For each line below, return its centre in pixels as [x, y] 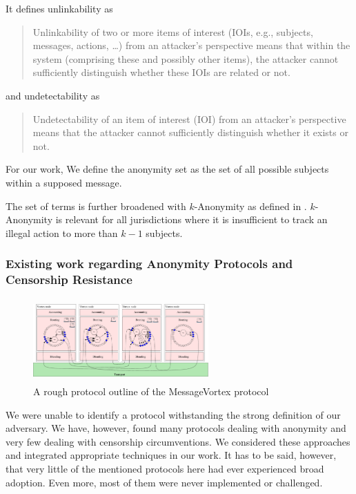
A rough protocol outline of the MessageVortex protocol [151, 391]
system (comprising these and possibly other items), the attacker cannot [186, 58]
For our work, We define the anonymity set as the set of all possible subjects [167, 169]
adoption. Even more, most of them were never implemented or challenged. [164, 482]
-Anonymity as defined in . [250, 206]
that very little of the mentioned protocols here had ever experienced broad [165, 469]
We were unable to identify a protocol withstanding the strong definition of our [173, 414]
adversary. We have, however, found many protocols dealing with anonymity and [176, 428]
